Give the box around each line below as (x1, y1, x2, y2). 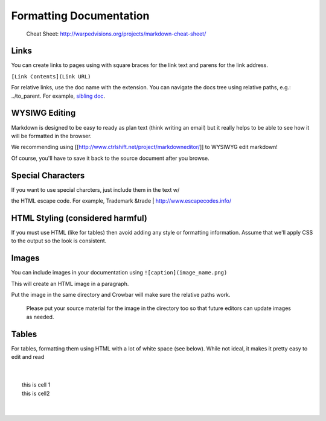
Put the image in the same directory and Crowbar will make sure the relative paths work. (11, 291, 231, 298)
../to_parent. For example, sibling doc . (11, 92, 106, 100)
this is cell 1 (22, 381, 51, 388)
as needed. (26, 313, 54, 320)
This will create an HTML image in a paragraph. (11, 280, 129, 287)
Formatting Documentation (11, 9, 150, 22)
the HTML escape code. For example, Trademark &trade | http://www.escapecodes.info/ (11, 197, 232, 204)
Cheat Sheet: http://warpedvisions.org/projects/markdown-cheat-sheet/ (26, 30, 206, 37)
